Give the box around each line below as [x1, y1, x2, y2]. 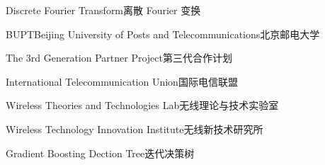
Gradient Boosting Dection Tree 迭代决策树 [6, 145, 195, 160]
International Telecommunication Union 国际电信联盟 [6, 74, 238, 89]
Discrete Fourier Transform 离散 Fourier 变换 [6, 3, 201, 17]
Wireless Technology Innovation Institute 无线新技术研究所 [6, 121, 263, 136]
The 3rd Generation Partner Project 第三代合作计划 [6, 50, 232, 65]
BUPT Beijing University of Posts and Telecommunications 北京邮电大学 [6, 26, 320, 41]
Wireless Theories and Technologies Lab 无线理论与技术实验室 [6, 98, 279, 113]
